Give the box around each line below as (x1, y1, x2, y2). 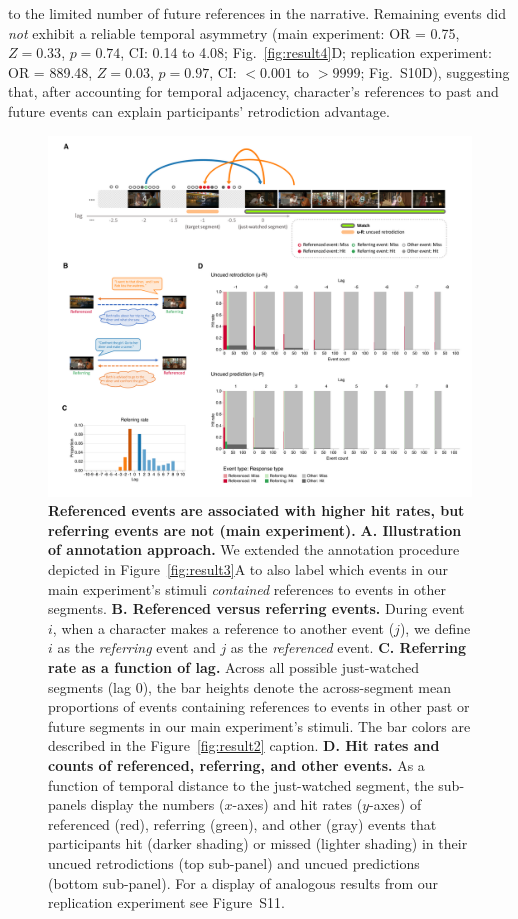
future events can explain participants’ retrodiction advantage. (8, 100, 390, 121)
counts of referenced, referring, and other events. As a (48, 754, 425, 775)
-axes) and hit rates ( (232, 794, 363, 815)
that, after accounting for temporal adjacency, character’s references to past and (8, 81, 499, 102)
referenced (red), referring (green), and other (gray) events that (48, 813, 437, 834)
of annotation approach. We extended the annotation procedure (48, 539, 460, 560)
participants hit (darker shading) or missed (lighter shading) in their (48, 833, 468, 854)
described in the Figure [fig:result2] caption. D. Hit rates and (48, 735, 440, 756)
